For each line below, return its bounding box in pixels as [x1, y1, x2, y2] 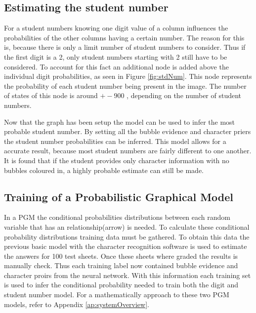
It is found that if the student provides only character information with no [4, 155, 229, 165]
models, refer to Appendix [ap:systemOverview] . [4, 299, 149, 309]
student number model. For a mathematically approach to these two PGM [4, 289, 229, 300]
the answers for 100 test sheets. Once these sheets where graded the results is [4, 250, 238, 261]
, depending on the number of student [127, 90, 242, 101]
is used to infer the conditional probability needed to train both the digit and [4, 279, 239, 290]
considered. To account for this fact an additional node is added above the [4, 61, 229, 71]
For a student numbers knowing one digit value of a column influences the [4, 23, 228, 33]
